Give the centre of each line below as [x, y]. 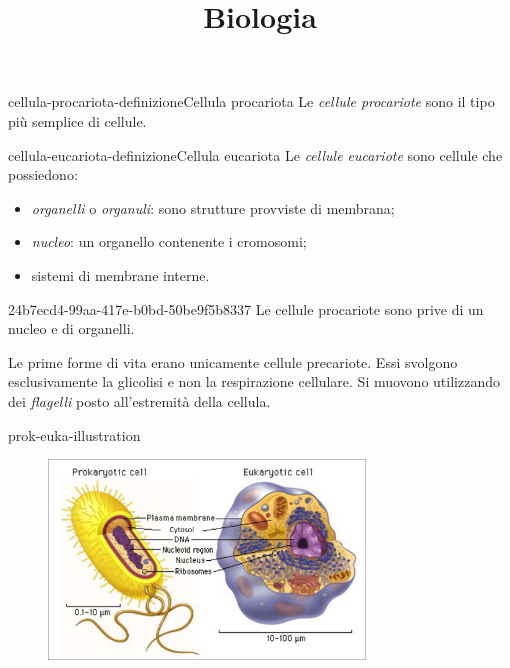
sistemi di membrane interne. [120, 274]
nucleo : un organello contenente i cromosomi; [169, 241]
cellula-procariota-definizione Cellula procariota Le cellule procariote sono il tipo [251, 101]
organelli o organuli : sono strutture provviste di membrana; [213, 207]
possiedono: [43, 174]
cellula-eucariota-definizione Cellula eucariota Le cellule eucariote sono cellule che [255, 154]
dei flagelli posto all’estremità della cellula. [139, 400]
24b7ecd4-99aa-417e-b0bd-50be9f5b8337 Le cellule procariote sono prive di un [246, 308]
